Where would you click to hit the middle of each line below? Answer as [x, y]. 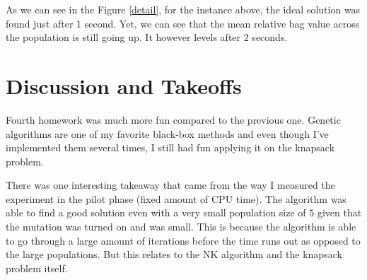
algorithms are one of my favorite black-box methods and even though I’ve [167, 133]
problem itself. [37, 268]
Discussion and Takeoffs [124, 85]
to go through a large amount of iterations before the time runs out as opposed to [183, 240]
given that [339, 212]
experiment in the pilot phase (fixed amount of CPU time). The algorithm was [176, 198]
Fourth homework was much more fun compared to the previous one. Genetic [173, 119]
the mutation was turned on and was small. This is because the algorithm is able [181, 227]
